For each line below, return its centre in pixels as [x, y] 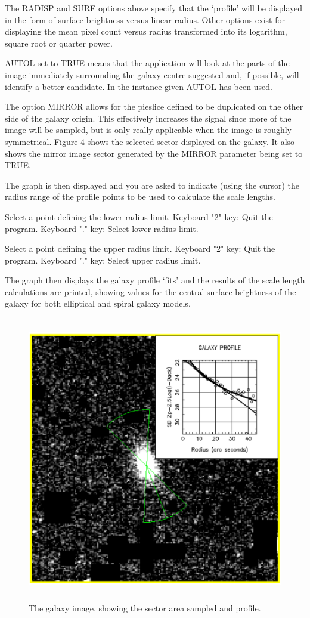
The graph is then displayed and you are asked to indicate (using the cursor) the [152, 185]
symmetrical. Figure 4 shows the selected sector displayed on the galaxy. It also [150, 141]
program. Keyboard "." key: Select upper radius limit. [103, 260]
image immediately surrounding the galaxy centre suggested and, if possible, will [152, 74]
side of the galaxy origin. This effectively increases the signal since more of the [148, 118]
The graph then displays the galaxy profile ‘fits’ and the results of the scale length [155, 280]
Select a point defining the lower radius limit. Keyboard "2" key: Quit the [139, 216]
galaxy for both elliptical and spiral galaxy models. [98, 303]
